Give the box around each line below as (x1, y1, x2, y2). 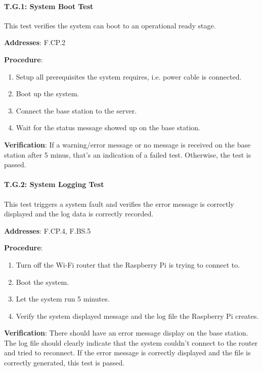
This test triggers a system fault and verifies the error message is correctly (4, 198, 234, 209)
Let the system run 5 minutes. (16, 293, 110, 304)
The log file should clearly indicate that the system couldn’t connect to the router (4, 337, 258, 348)
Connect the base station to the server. (16, 105, 137, 116)
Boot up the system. (16, 88, 79, 99)
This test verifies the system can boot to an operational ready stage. (4, 20, 216, 30)
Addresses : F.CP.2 (4, 37, 66, 48)
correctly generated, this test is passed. (4, 357, 125, 368)
